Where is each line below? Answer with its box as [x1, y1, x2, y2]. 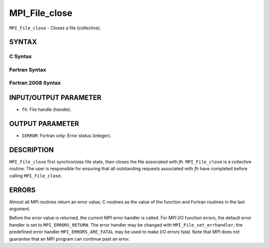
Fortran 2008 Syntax [9, 80, 61, 87]
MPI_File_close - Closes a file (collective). [9, 25, 102, 31]
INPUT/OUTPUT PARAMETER [9, 94, 102, 102]
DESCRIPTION [9, 145, 54, 154]
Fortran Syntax [9, 66, 46, 73]
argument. [9, 206, 31, 212]
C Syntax [9, 53, 32, 60]
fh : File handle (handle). [21, 107, 72, 113]
